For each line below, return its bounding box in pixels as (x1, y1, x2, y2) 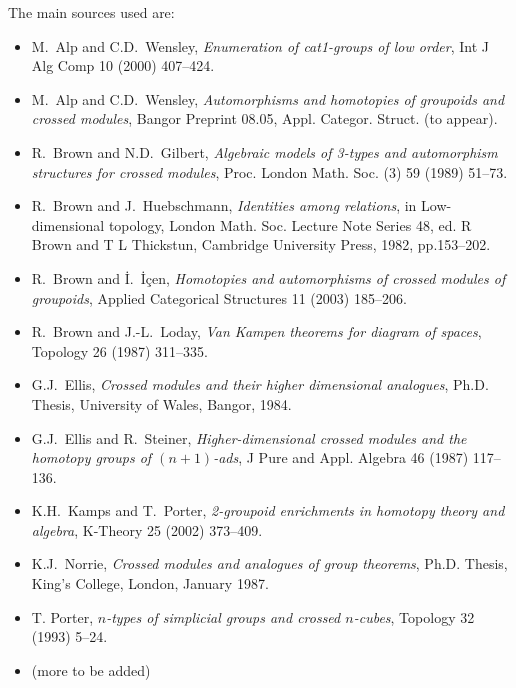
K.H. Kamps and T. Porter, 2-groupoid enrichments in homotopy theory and (31, 500, 505, 521)
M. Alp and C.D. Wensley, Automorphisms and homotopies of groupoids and (31, 88, 505, 109)
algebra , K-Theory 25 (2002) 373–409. (31, 519, 263, 540)
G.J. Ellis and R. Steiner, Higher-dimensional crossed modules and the (31, 427, 467, 448)
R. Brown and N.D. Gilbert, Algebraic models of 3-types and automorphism (31, 141, 498, 162)
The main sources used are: (8, 2, 175, 22)
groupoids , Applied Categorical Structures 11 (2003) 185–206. (31, 287, 407, 308)
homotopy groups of (31, 447, 152, 468)
